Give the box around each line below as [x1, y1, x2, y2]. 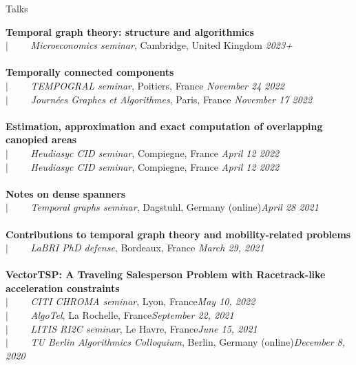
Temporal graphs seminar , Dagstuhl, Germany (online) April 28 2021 [30, 200, 319, 214]
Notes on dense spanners [6, 186, 126, 200]
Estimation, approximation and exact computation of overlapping [6, 118, 323, 133]
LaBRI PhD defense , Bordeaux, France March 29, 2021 [30, 240, 264, 255]
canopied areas [6, 132, 77, 147]
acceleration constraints [6, 280, 120, 295]
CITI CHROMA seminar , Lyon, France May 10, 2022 [30, 294, 255, 309]
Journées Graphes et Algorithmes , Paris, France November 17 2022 [30, 92, 313, 106]
